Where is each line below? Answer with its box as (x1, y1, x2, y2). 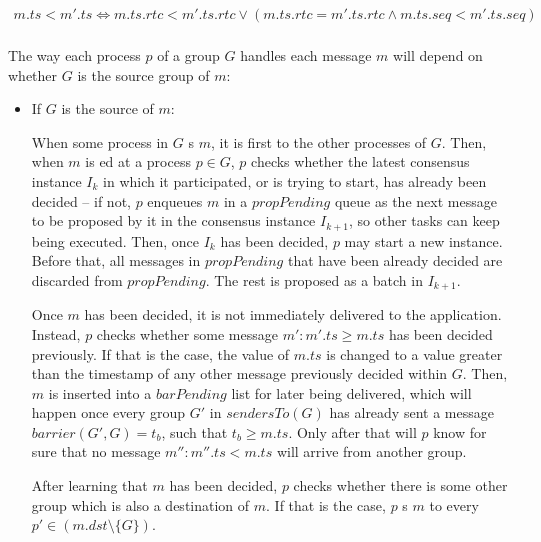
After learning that (31, 475, 148, 496)
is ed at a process (85, 151, 191, 172)
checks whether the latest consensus (251, 151, 470, 172)
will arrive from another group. (276, 441, 467, 462)
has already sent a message (329, 402, 494, 423)
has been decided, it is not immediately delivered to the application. (84, 304, 502, 325)
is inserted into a (48, 382, 152, 403)
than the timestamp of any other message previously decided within (31, 363, 448, 384)
